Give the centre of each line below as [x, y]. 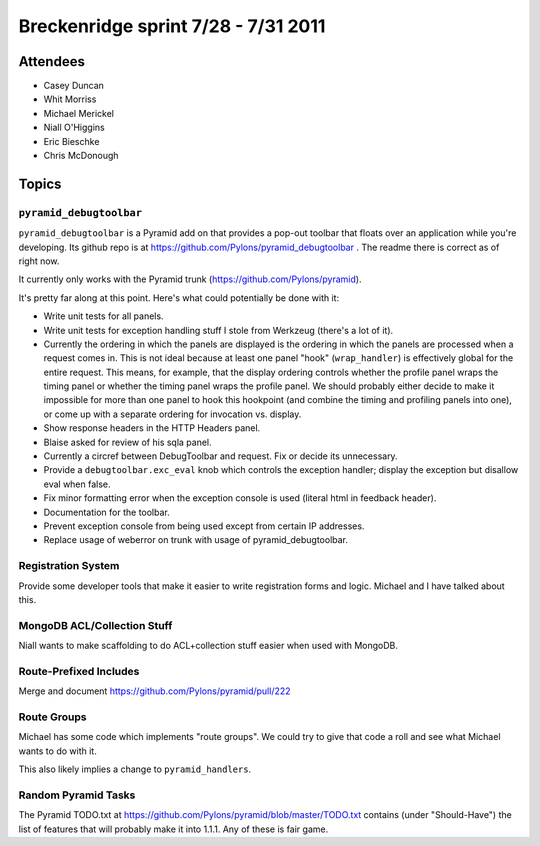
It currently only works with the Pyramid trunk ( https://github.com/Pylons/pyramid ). [190, 279]
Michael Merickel [79, 113]
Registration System [69, 566]
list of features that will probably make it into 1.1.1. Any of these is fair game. [173, 829]
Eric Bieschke [71, 141]
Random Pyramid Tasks [77, 795]
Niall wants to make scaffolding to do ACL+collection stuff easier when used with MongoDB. [208, 646]
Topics [40, 183]
